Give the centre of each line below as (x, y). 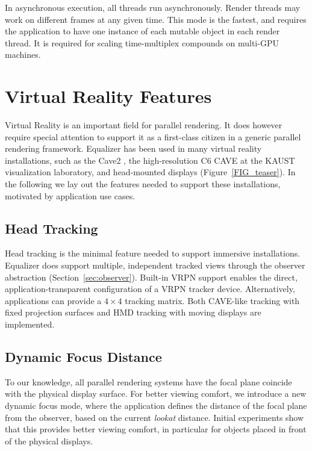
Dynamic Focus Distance (83, 356)
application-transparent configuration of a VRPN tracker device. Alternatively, (150, 289)
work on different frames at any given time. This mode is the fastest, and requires (156, 19)
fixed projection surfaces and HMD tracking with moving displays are (133, 312)
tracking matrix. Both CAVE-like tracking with (212, 300)
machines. (23, 54)
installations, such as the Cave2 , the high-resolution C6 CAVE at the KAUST (150, 160)
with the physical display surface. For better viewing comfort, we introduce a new (156, 393)
